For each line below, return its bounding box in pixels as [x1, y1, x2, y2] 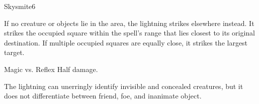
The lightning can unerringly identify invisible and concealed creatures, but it [4, 80, 243, 91]
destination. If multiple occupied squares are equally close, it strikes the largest [4, 37, 248, 47]
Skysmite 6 [4, 1, 36, 11]
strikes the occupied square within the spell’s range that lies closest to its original [4, 27, 255, 38]
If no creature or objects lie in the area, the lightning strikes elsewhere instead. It [4, 17, 254, 28]
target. [4, 47, 25, 57]
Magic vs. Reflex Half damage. [4, 63, 98, 74]
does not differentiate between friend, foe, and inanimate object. [4, 90, 202, 101]
